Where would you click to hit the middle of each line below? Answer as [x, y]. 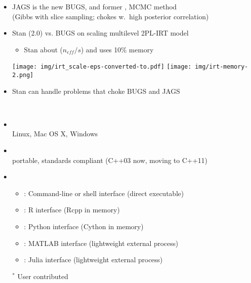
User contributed [43, 276]
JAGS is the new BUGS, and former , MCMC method [94, 6]
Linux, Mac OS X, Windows [55, 134]
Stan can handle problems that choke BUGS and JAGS [96, 91]
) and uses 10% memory [117, 49]
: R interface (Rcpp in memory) [72, 210]
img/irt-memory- [221, 67]
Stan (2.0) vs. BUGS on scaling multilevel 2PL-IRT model [100, 33]
